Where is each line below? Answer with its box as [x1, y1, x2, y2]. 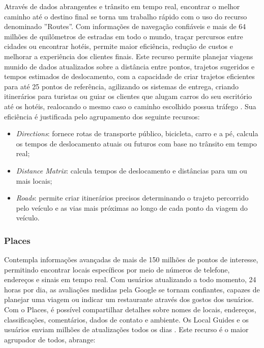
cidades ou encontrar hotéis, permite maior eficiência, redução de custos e [4, 41, 233, 52]
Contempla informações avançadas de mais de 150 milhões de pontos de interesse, [4, 254, 258, 265]
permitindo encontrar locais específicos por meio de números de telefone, [4, 264, 230, 275]
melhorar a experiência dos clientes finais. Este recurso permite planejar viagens [4, 51, 253, 61]
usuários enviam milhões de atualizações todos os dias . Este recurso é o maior [4, 324, 249, 335]
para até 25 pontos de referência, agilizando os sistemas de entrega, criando [4, 81, 239, 91]
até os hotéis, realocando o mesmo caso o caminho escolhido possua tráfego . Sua [4, 101, 256, 111]
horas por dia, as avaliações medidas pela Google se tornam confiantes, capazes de [4, 284, 260, 294]
